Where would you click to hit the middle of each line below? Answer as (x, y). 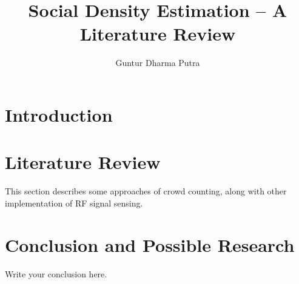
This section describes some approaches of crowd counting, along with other (146, 191)
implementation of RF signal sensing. (74, 203)
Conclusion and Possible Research (150, 244)
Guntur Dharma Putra (158, 63)
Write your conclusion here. (56, 273)
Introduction (59, 114)
